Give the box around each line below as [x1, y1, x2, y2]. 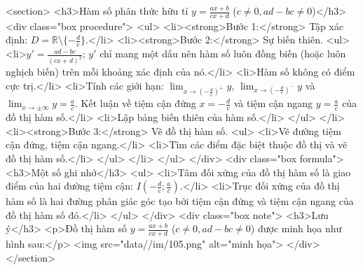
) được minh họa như [250, 221, 342, 236]
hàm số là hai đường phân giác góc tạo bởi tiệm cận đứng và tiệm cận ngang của [6, 194, 354, 208]
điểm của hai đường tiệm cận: [6, 178, 133, 193]
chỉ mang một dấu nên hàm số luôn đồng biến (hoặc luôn [100, 46, 346, 61]
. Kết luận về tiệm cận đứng [75, 96, 196, 111]
